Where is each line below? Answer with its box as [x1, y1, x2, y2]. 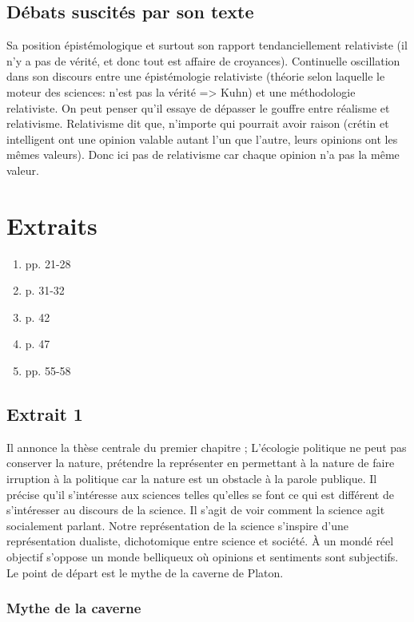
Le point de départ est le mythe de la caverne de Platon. [6, 564, 284, 580]
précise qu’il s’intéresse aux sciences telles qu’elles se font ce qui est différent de [6, 485, 394, 502]
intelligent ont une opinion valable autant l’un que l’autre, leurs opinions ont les [6, 130, 398, 147]
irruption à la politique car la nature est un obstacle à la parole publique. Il [6, 470, 377, 487]
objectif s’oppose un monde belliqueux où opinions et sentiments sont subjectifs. [6, 549, 399, 565]
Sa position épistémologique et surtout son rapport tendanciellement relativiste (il [6, 37, 408, 53]
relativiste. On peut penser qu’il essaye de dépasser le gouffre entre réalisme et [6, 99, 390, 116]
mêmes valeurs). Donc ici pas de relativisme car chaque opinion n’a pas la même [6, 146, 400, 163]
